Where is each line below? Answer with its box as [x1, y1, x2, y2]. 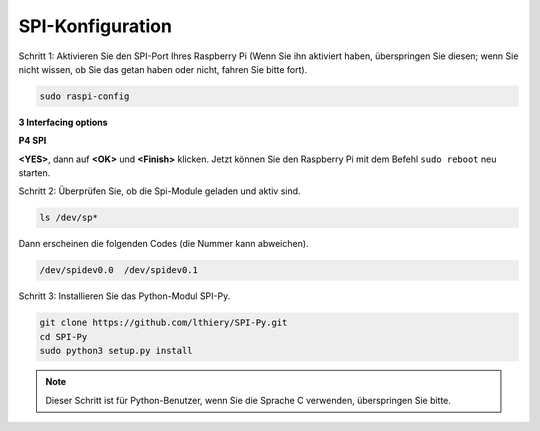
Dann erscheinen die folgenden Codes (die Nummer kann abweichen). [18, 238, 309, 250]
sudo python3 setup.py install [39, 345, 194, 357]
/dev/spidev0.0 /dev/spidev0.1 [39, 265, 199, 276]
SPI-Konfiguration [18, 15, 172, 37]
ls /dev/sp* [39, 212, 99, 224]
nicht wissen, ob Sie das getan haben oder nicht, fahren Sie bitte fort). [18, 63, 308, 75]
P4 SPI [18, 135, 47, 147]
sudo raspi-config [39, 90, 130, 102]
